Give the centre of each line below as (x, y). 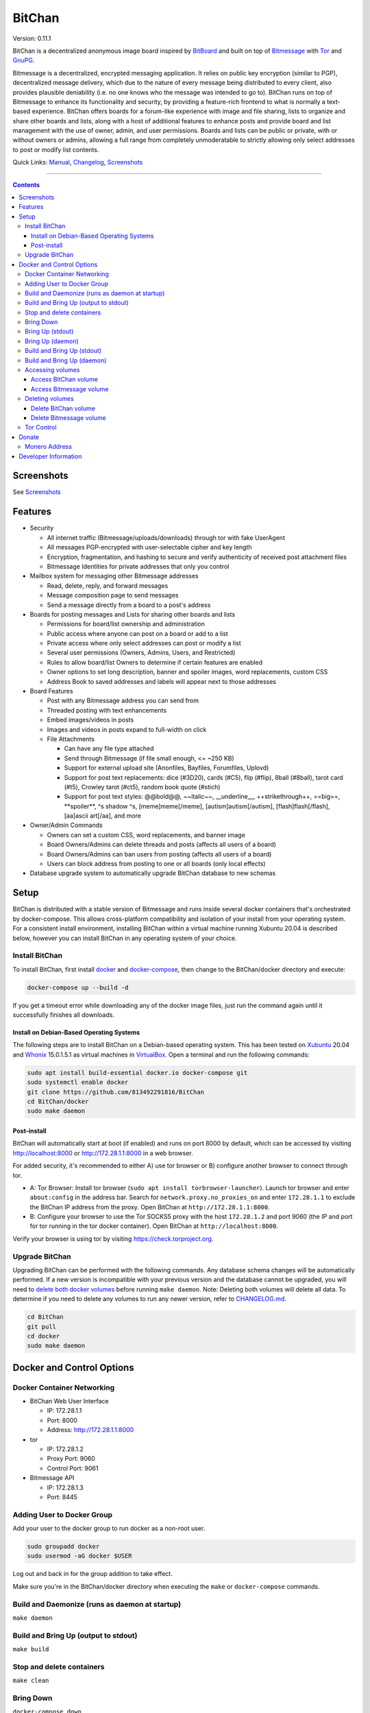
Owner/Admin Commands (66, 825)
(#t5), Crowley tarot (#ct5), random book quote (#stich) (142, 787)
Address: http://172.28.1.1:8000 (90, 1430)
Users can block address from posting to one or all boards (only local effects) (156, 864)
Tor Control (41, 428)
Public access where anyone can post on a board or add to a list (138, 633)
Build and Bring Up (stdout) (63, 351)
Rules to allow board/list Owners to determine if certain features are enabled (155, 662)
